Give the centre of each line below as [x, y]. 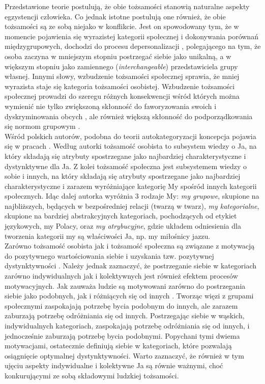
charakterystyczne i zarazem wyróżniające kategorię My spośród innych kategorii [131, 186]
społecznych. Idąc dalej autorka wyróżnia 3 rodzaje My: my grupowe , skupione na [132, 196]
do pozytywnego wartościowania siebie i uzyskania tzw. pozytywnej [109, 255]
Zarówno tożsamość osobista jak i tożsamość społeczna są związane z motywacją [130, 246]
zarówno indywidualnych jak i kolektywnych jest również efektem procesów [121, 276]
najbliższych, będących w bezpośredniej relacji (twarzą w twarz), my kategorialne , [132, 205]
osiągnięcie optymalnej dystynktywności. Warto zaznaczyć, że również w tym [124, 355]
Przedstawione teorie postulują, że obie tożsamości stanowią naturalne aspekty [127, 6]
